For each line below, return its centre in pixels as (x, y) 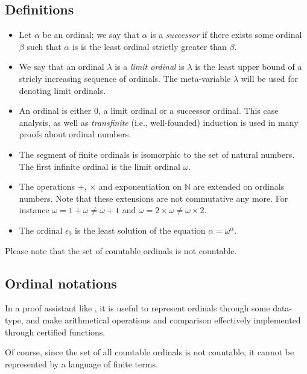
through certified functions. (55, 332)
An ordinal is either (55, 111)
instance (34, 210)
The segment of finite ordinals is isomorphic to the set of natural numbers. (157, 154)
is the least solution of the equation (140, 230)
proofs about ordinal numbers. (75, 134)
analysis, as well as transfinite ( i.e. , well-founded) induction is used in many (159, 122)
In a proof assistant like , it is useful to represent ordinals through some (138, 308)
